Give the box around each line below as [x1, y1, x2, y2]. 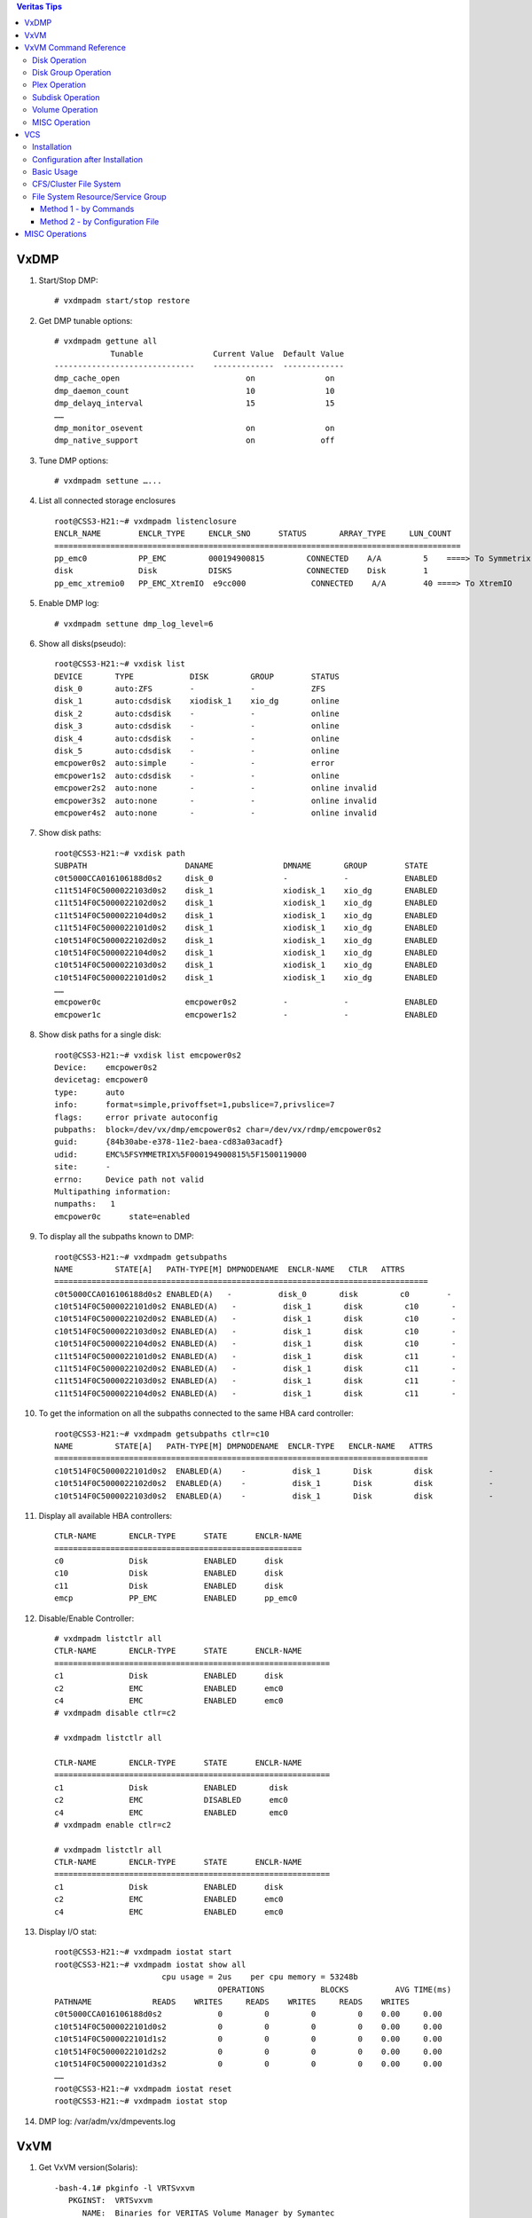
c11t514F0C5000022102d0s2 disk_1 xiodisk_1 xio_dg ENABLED [54, 898, 438, 908]
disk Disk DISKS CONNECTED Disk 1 [54, 566, 429, 576]
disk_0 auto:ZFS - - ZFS [54, 684, 325, 694]
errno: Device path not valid [54, 1174, 204, 1184]
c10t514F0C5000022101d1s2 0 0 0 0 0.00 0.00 [54, 2034, 442, 2044]
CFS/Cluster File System [32, 178, 121, 190]
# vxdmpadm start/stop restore [54, 295, 191, 306]
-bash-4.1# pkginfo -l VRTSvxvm [54, 2183, 195, 2193]
